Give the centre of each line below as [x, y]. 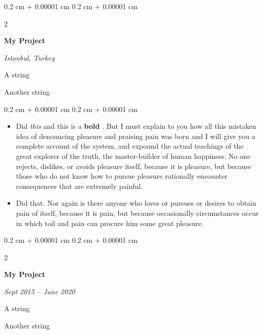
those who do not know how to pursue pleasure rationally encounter [122, 176]
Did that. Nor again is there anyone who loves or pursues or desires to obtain [136, 203]
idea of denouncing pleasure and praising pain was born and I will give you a [136, 136]
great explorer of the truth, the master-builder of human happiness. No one [133, 156]
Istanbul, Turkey [29, 57]
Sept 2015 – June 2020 [40, 291]
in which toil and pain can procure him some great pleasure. [110, 223]
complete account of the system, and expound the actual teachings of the [130, 146]
